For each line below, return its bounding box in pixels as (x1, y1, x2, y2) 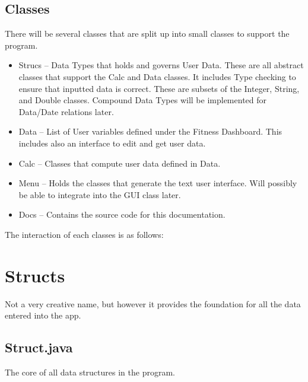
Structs (5, 263, 65, 287)
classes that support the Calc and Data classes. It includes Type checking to (18, 70, 296, 82)
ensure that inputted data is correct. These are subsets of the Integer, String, (18, 82, 300, 94)
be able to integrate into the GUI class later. (18, 188, 181, 200)
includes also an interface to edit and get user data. (18, 136, 206, 149)
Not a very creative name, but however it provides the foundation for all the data (5, 297, 301, 310)
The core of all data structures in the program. (5, 366, 175, 378)
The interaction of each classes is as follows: (5, 228, 164, 240)
